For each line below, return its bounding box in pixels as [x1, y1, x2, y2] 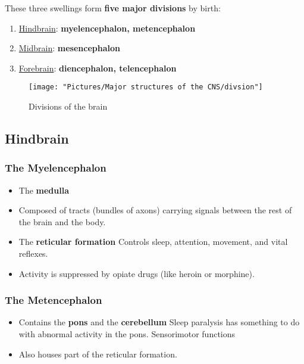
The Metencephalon [5, 293, 102, 307]
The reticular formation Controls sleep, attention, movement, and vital [18, 235, 288, 248]
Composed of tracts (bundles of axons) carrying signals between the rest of [18, 204, 292, 216]
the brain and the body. [18, 215, 106, 228]
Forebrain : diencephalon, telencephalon [18, 61, 177, 74]
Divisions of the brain [29, 100, 108, 113]
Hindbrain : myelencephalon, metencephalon [18, 21, 196, 34]
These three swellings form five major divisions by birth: [5, 2, 221, 14]
